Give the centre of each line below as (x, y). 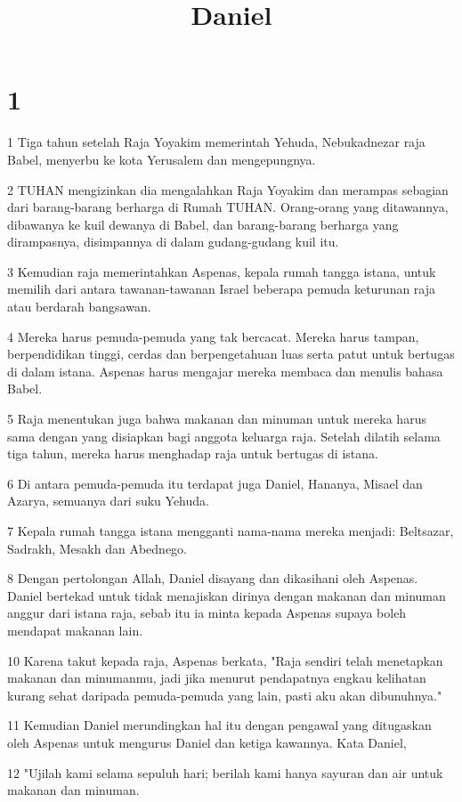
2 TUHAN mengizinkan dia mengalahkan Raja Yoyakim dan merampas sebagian (228, 189)
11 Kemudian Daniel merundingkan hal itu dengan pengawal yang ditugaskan (219, 725)
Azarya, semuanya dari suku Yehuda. (108, 501)
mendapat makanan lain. (75, 630)
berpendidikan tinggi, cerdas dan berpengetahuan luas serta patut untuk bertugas (231, 354)
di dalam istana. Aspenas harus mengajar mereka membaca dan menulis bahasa (225, 371)
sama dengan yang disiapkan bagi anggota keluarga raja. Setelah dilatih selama (224, 436)
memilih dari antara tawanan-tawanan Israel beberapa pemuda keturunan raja (222, 289)
